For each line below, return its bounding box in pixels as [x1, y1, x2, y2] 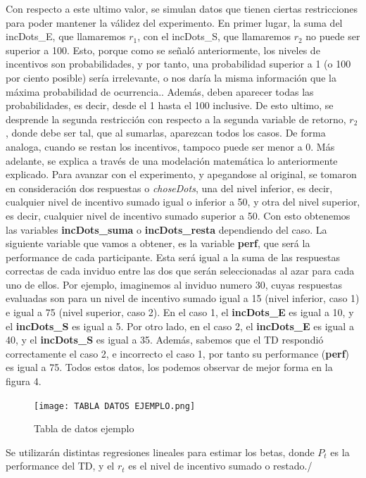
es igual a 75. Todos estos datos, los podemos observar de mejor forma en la [6, 360, 333, 375]
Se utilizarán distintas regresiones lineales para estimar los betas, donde [6, 444, 315, 459]
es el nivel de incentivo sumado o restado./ [128, 458, 313, 473]
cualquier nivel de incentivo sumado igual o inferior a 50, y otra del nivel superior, [6, 194, 360, 209]
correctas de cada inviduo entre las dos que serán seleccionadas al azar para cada [6, 263, 355, 278]
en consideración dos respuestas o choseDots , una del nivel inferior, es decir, [6, 180, 333, 195]
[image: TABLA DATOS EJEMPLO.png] [34, 401, 196, 411]
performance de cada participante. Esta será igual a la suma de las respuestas [6, 249, 340, 264]
